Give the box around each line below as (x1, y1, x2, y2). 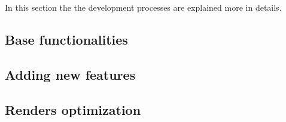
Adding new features (5, 65, 136, 83)
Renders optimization (5, 100, 141, 118)
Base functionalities (5, 30, 128, 48)
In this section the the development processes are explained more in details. (5, 1, 282, 13)
